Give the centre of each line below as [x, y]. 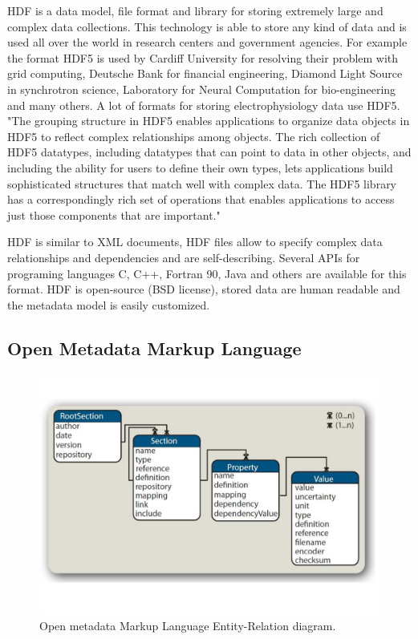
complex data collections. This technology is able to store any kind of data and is [207, 26]
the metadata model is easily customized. [109, 304]
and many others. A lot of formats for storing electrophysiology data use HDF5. [204, 105]
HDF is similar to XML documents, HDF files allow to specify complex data [195, 242]
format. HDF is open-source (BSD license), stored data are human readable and [204, 289]
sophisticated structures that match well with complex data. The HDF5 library [202, 183]
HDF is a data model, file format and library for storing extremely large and [195, 10]
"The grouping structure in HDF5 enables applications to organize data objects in [209, 121]
